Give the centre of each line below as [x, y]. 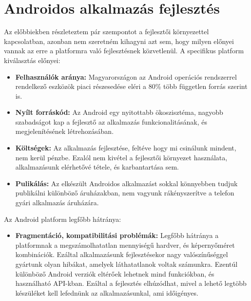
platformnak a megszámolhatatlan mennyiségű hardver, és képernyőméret [125, 245]
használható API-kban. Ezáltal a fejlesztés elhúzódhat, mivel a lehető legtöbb [131, 283]
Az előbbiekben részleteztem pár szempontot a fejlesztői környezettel [106, 32]
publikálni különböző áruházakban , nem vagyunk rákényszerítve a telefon [125, 193]
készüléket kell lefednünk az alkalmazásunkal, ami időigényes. [107, 292]
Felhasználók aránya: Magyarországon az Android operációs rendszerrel [126, 76]
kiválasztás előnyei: [32, 60]
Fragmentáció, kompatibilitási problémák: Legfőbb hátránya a [117, 235]
